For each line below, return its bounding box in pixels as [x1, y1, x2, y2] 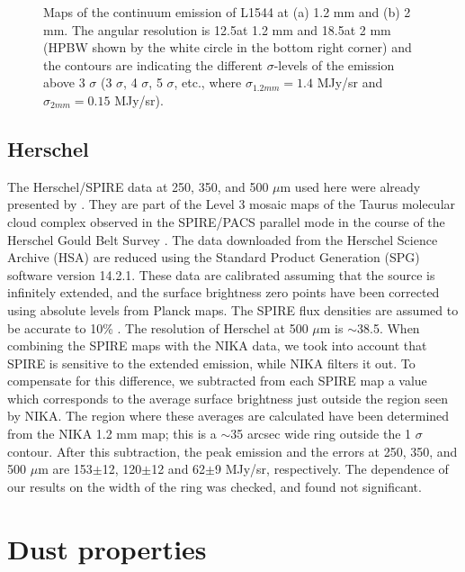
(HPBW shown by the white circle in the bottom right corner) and [43, 38, 412, 57]
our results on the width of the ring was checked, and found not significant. [7, 477, 422, 495]
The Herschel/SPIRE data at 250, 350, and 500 [7, 177, 269, 195]
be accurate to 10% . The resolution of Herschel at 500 [7, 318, 309, 337]
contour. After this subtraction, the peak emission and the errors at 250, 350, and [7, 441, 458, 460]
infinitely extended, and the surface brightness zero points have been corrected [7, 283, 440, 302]
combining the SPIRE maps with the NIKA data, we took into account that [7, 336, 427, 355]
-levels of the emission [273, 55, 395, 74]
